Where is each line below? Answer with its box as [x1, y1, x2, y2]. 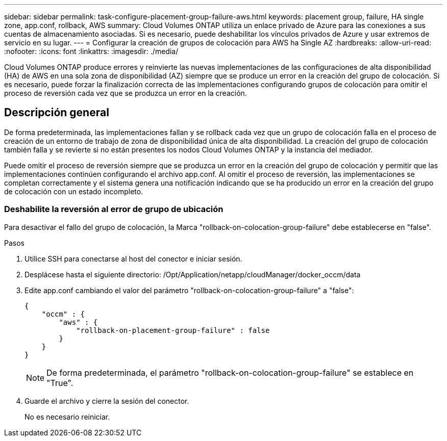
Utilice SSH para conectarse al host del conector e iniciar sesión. [24, 254, 242, 263]
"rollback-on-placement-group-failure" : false [76, 326, 270, 334]
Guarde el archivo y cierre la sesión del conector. [24, 396, 189, 405]
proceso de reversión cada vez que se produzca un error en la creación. [4, 89, 247, 97]
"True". [46, 377, 73, 388]
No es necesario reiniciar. [24, 412, 110, 421]
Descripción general [4, 106, 109, 119]
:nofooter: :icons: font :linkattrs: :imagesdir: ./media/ [4, 47, 179, 56]
